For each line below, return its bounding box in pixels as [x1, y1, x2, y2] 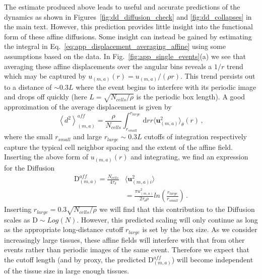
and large [73, 131, 102, 142]
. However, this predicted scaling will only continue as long [77, 214, 258, 225]
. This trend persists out [180, 71, 255, 81]
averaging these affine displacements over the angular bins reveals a [4, 61, 212, 71]
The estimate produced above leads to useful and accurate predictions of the [4, 2, 240, 12]
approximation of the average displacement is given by [4, 101, 172, 112]
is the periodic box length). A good [136, 91, 245, 102]
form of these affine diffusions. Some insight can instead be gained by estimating [4, 31, 252, 41]
